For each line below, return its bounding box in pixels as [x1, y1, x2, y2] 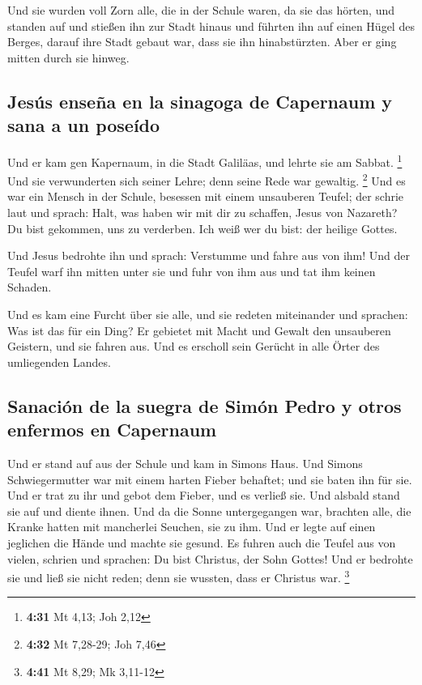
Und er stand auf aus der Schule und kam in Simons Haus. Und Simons [7, 455, 363, 471]
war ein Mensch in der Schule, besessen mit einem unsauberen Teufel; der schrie [7, 188, 404, 205]
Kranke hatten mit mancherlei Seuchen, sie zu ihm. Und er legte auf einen [7, 518, 376, 535]
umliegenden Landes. [7, 353, 111, 370]
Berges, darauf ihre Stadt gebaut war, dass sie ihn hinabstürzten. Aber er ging [7, 33, 397, 50]
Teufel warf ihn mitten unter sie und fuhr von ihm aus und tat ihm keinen [7, 262, 376, 279]
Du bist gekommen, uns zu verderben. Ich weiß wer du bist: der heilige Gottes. [7, 219, 398, 236]
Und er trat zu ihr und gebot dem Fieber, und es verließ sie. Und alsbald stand [7, 487, 400, 504]
